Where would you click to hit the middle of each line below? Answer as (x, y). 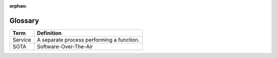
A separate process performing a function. (88, 40)
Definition (49, 33)
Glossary (24, 21)
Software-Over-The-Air (65, 46)
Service (22, 40)
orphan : (18, 6)
